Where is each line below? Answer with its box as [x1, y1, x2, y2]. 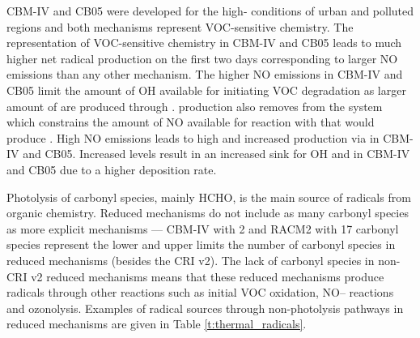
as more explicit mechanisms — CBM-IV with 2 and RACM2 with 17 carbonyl [6, 220, 399, 237]
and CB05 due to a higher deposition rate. [6, 160, 217, 178]
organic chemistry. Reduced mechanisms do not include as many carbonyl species [6, 204, 409, 221]
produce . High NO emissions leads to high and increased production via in [6, 129, 380, 146]
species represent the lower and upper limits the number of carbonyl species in [6, 236, 396, 253]
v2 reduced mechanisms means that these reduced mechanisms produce [31, 267, 384, 285]
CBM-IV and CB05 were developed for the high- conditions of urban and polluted [6, 2, 414, 19]
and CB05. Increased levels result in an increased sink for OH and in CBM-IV [23, 145, 410, 162]
